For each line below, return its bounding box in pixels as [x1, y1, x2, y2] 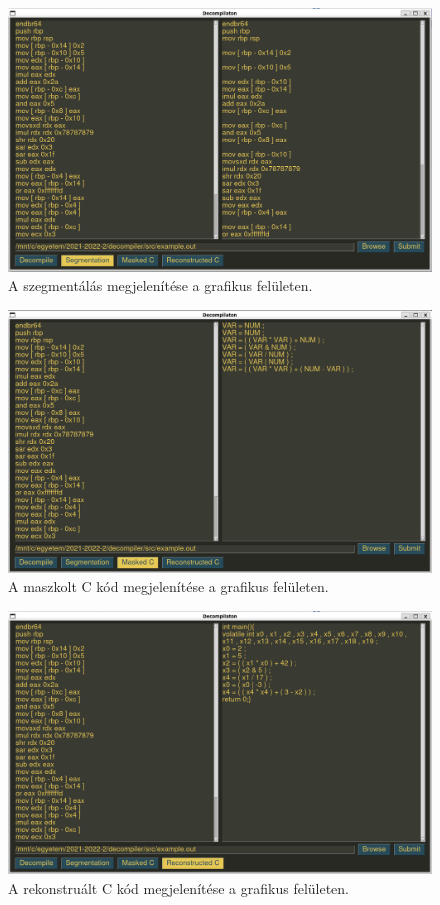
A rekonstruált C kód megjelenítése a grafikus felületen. [8, 877, 350, 898]
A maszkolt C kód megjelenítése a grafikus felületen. [8, 576, 329, 597]
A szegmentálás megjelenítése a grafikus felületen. [8, 275, 313, 296]
